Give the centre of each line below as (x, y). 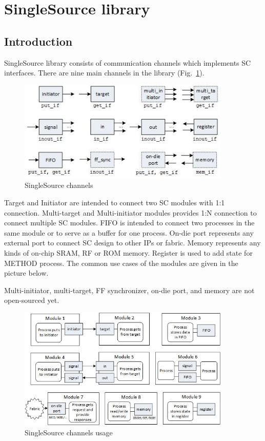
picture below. (26, 273)
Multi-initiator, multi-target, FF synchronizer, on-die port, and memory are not (129, 290)
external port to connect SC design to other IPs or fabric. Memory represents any (132, 243)
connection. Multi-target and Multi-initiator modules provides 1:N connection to (130, 212)
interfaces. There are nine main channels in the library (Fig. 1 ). (104, 73)
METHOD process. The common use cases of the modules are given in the (121, 263)
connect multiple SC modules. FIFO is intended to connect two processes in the (129, 223)
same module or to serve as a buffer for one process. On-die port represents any (129, 232)
